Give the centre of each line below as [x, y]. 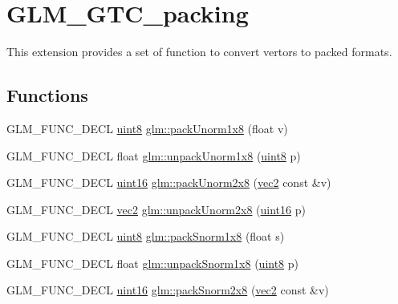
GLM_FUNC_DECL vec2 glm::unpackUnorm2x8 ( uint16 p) [156, 209]
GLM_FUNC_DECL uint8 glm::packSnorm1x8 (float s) [146, 236]
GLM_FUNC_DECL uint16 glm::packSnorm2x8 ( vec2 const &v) [168, 290]
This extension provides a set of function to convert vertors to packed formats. [199, 52]
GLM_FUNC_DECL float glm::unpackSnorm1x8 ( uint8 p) [153, 263]
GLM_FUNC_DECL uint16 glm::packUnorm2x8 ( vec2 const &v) [169, 182]
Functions [47, 95]
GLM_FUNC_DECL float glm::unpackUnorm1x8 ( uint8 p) [154, 155]
